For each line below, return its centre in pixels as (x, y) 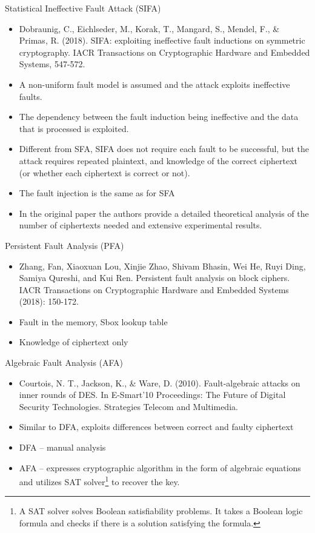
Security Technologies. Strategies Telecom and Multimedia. (128, 406)
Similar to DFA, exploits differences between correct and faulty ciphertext (156, 427)
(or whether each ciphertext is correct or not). (104, 172)
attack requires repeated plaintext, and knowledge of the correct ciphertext (158, 160)
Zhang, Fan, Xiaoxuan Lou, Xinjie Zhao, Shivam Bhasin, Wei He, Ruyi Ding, (162, 266)
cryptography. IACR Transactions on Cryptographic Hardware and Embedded (164, 52)
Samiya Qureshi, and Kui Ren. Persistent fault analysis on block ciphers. (154, 278)
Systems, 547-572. (52, 64)
